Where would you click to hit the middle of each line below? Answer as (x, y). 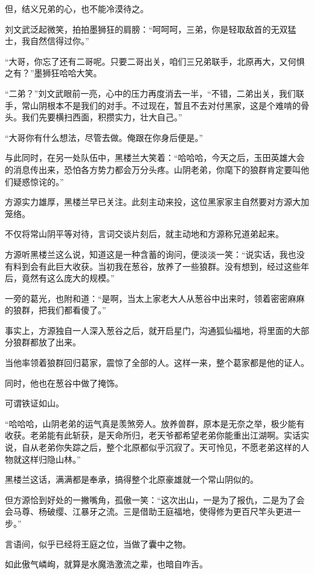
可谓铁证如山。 (34, 403)
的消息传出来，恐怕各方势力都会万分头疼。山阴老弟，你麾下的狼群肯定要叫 (153, 169)
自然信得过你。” (59, 41)
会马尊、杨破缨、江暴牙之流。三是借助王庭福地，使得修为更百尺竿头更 (144, 511)
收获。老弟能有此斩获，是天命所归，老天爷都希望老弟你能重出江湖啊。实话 (153, 435)
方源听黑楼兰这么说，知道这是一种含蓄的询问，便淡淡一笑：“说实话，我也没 (155, 254)
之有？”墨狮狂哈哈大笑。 (53, 73)
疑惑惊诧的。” (38, 181)
